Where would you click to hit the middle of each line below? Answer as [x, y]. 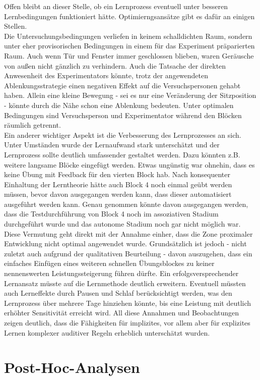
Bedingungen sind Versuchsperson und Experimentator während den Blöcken [123, 115]
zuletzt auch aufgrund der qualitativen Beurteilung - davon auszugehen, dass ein [128, 253]
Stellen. [16, 26]
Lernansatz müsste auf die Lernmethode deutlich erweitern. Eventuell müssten [125, 283]
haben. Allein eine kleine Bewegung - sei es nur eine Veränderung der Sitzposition [130, 95]
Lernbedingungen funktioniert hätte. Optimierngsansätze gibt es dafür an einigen [129, 16]
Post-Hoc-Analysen [72, 367]
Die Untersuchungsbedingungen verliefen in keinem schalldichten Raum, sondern [128, 36]
